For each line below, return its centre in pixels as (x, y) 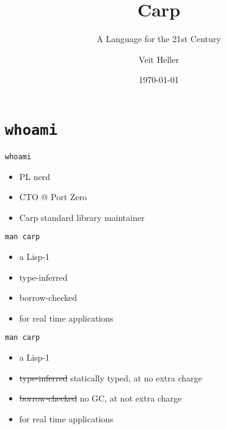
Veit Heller (159, 59)
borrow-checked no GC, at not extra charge (100, 398)
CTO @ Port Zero (53, 197)
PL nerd (35, 176)
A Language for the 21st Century (159, 39)
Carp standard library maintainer (82, 217)
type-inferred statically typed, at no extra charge (111, 377)
